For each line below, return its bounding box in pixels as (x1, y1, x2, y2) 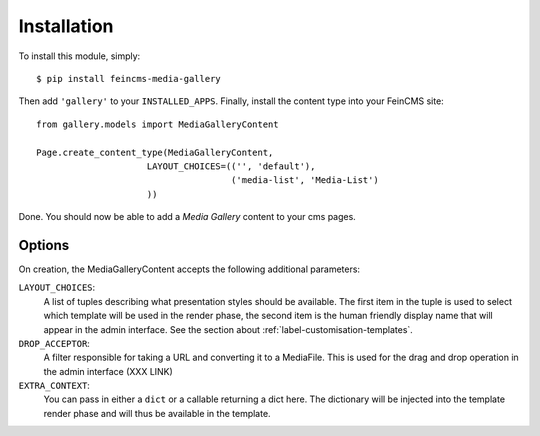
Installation (18, 15, 114, 37)
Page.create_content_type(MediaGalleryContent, (36, 146, 274, 158)
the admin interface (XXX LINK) (43, 365, 174, 377)
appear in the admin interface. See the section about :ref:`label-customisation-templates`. (43, 323, 414, 335)
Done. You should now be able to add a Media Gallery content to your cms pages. (18, 211, 357, 223)
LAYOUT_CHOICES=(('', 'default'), (146, 160, 316, 172)
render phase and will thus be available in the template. (43, 407, 271, 419)
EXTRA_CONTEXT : (18, 380, 90, 392)
